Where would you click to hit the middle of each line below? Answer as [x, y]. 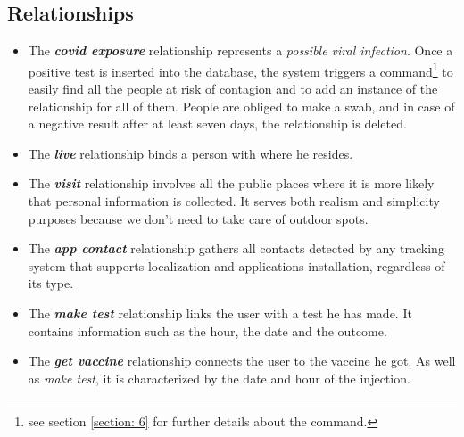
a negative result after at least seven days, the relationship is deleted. [217, 124]
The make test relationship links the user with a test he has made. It [220, 313]
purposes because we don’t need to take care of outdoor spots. [198, 218]
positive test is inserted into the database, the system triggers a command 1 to [240, 70]
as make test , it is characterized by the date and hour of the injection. [219, 378]
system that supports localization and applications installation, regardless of [236, 265]
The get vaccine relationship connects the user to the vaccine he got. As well [242, 361]
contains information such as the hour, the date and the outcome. [207, 330]
